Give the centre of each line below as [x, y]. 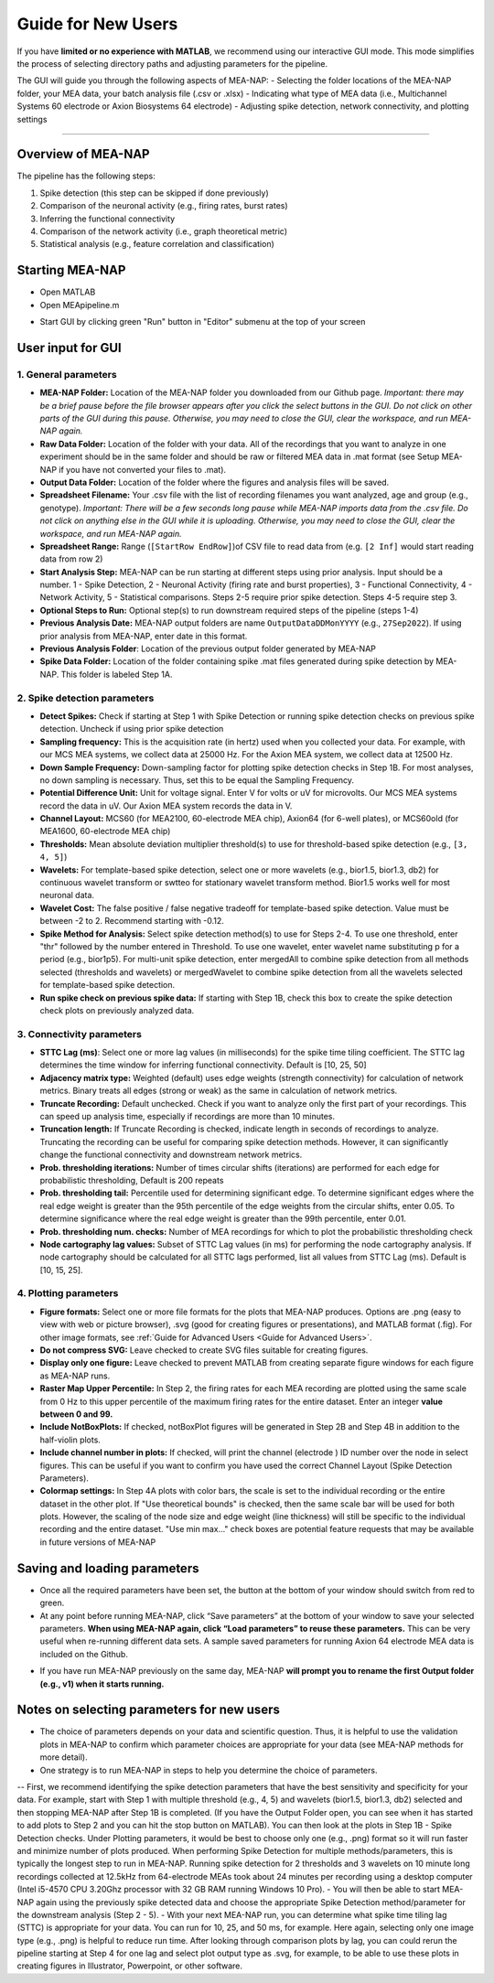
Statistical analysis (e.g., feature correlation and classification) [157, 244]
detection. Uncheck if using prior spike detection [132, 729]
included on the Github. [84, 1654]
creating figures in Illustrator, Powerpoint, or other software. [129, 1966]
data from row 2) [71, 559]
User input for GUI [70, 348]
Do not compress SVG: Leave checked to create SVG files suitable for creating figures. [204, 1350]
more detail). [64, 1757]
